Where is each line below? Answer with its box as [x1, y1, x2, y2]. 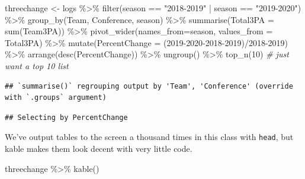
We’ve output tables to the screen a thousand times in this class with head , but [5, 131, 294, 143]
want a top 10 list [5, 59, 69, 71]
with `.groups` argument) [5, 93, 107, 102]
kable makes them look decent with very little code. [5, 142, 192, 154]
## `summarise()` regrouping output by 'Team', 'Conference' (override [5, 82, 293, 90]
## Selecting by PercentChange [5, 113, 128, 122]
